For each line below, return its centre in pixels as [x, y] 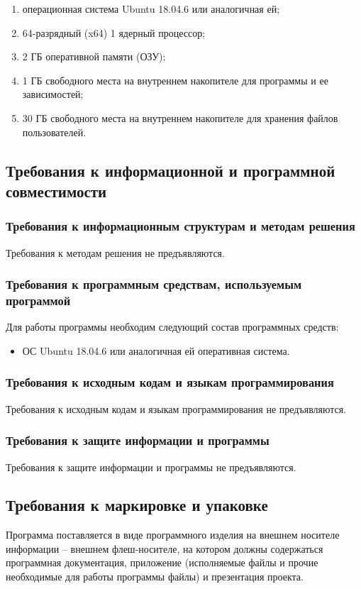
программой [38, 300]
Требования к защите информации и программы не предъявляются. [151, 467]
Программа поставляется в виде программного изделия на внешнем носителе [173, 535]
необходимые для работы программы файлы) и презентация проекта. [155, 577]
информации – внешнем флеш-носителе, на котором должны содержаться [165, 548]
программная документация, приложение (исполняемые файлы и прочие [162, 562]
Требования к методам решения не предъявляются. [115, 252]
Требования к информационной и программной [171, 170]
